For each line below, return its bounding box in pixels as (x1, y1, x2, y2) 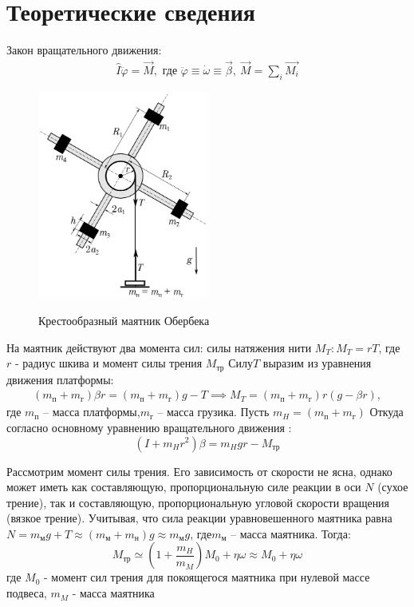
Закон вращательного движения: (6, 42, 162, 58)
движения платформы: (6, 371, 114, 387)
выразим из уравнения (262, 355, 372, 371)
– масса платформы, (43, 403, 140, 420)
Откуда (369, 403, 404, 420)
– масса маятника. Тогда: (231, 525, 351, 542)
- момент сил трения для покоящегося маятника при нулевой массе (43, 569, 370, 585)
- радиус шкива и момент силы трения (14, 355, 203, 371)
